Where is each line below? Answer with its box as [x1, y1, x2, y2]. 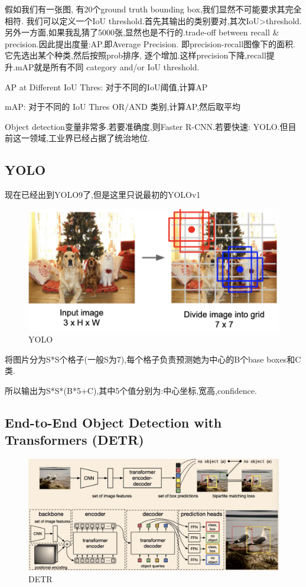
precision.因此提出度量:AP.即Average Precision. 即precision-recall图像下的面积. [5, 37, 295, 50]
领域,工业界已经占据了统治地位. [29, 132, 150, 144]
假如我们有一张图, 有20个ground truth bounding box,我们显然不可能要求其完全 [5, 3, 302, 15]
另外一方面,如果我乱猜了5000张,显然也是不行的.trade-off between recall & [5, 26, 279, 38]
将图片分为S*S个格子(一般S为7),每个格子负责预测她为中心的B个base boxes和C [5, 353, 301, 365]
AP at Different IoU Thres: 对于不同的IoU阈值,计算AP [5, 80, 208, 93]
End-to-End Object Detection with [5, 413, 222, 432]
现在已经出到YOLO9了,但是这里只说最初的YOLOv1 [5, 188, 201, 201]
